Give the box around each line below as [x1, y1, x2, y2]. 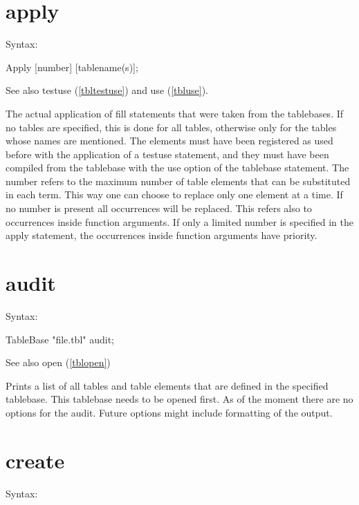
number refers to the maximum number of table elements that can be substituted [6, 173, 351, 188]
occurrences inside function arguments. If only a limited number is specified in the [6, 214, 353, 229]
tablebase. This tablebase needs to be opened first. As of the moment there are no [6, 392, 353, 406]
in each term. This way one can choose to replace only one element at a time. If [6, 187, 343, 202]
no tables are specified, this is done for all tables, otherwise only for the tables [6, 120, 337, 134]
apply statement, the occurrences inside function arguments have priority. [6, 228, 317, 242]
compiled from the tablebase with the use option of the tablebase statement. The [6, 160, 349, 175]
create [6, 446, 65, 474]
